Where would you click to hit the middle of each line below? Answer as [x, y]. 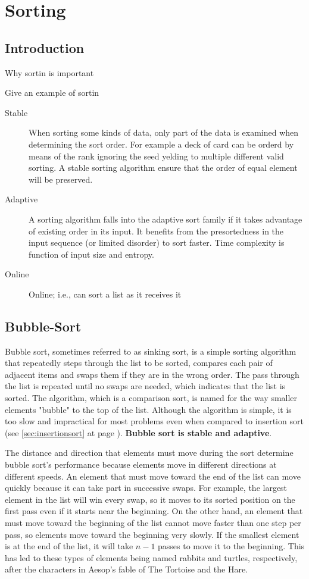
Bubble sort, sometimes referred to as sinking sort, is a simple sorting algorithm [151, 351]
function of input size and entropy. [91, 254]
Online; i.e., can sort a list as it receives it [105, 294]
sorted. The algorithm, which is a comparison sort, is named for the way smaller [151, 398]
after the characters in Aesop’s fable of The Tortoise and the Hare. [127, 569]
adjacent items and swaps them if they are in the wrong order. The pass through [152, 374]
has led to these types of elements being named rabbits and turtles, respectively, [151, 557]
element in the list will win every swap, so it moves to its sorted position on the [150, 499]
